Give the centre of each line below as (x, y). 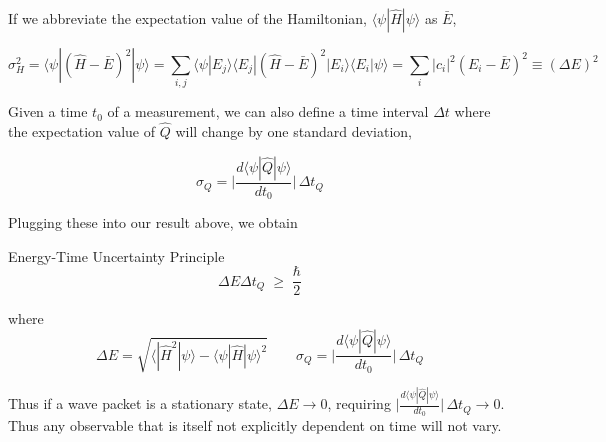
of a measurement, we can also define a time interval (268, 111)
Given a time (48, 111)
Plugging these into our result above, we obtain (153, 222)
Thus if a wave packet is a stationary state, (140, 403)
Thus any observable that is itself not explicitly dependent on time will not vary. (255, 425)
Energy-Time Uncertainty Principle (116, 255)
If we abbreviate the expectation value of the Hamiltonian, (187, 18)
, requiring (359, 403)
